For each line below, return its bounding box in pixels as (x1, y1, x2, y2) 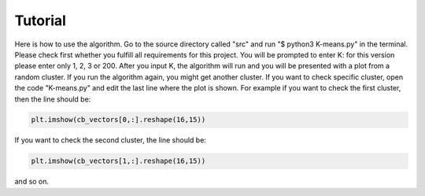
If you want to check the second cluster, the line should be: (14, 135, 206, 145)
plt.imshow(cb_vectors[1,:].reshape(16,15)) (31, 157, 206, 165)
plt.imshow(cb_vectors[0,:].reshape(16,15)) (31, 115, 206, 124)
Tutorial (14, 12, 67, 29)
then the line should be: (14, 94, 91, 104)
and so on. (14, 177, 50, 187)
